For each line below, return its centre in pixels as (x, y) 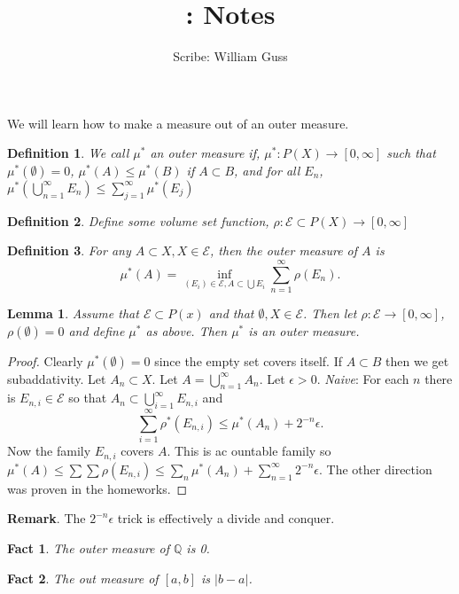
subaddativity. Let (57, 378)
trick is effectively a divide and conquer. (226, 518)
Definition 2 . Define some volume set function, (138, 220)
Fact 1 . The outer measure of (88, 547)
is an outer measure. (304, 330)
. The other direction (376, 469)
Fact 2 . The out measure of (83, 578)
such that (411, 153)
